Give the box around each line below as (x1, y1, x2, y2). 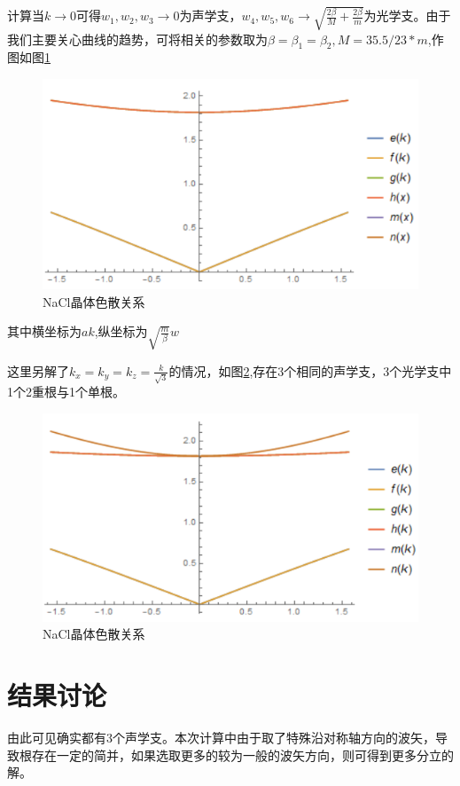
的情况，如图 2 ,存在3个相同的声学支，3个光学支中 (168, 361, 452, 380)
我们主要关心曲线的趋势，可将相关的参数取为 (7, 29, 268, 48)
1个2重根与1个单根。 (7, 382, 125, 401)
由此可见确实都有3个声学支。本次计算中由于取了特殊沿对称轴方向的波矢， (7, 727, 435, 746)
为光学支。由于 (363, 6, 451, 25)
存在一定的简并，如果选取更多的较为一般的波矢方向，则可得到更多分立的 (31, 745, 454, 764)
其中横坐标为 (7, 322, 82, 341)
